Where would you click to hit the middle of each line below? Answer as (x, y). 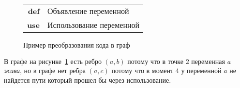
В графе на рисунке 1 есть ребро (53, 61)
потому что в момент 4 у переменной (166, 70)
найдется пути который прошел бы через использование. (88, 80)
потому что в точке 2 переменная (176, 61)
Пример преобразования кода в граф (77, 45)
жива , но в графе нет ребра (45, 70)
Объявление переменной (88, 11)
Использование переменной (93, 25)
